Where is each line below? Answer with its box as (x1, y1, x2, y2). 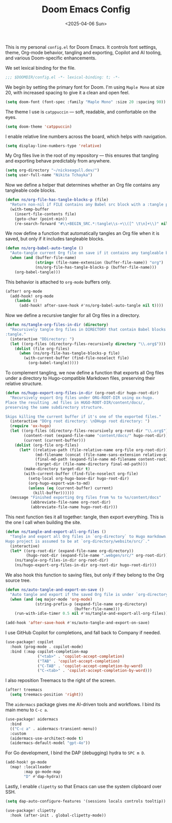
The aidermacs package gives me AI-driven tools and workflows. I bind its (5, 701, 160, 708)
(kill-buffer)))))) (32, 490, 74, 495)
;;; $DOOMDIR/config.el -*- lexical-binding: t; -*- (5, 74, 120, 80)
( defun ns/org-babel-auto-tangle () (5, 246, 83, 251)
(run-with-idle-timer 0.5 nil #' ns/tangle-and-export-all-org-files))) (14, 611, 170, 616)
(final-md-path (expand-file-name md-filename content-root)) (35, 457, 170, 462)
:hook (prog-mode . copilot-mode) (10, 645, 83, 650)
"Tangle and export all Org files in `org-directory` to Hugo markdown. (10, 534, 168, 539)
